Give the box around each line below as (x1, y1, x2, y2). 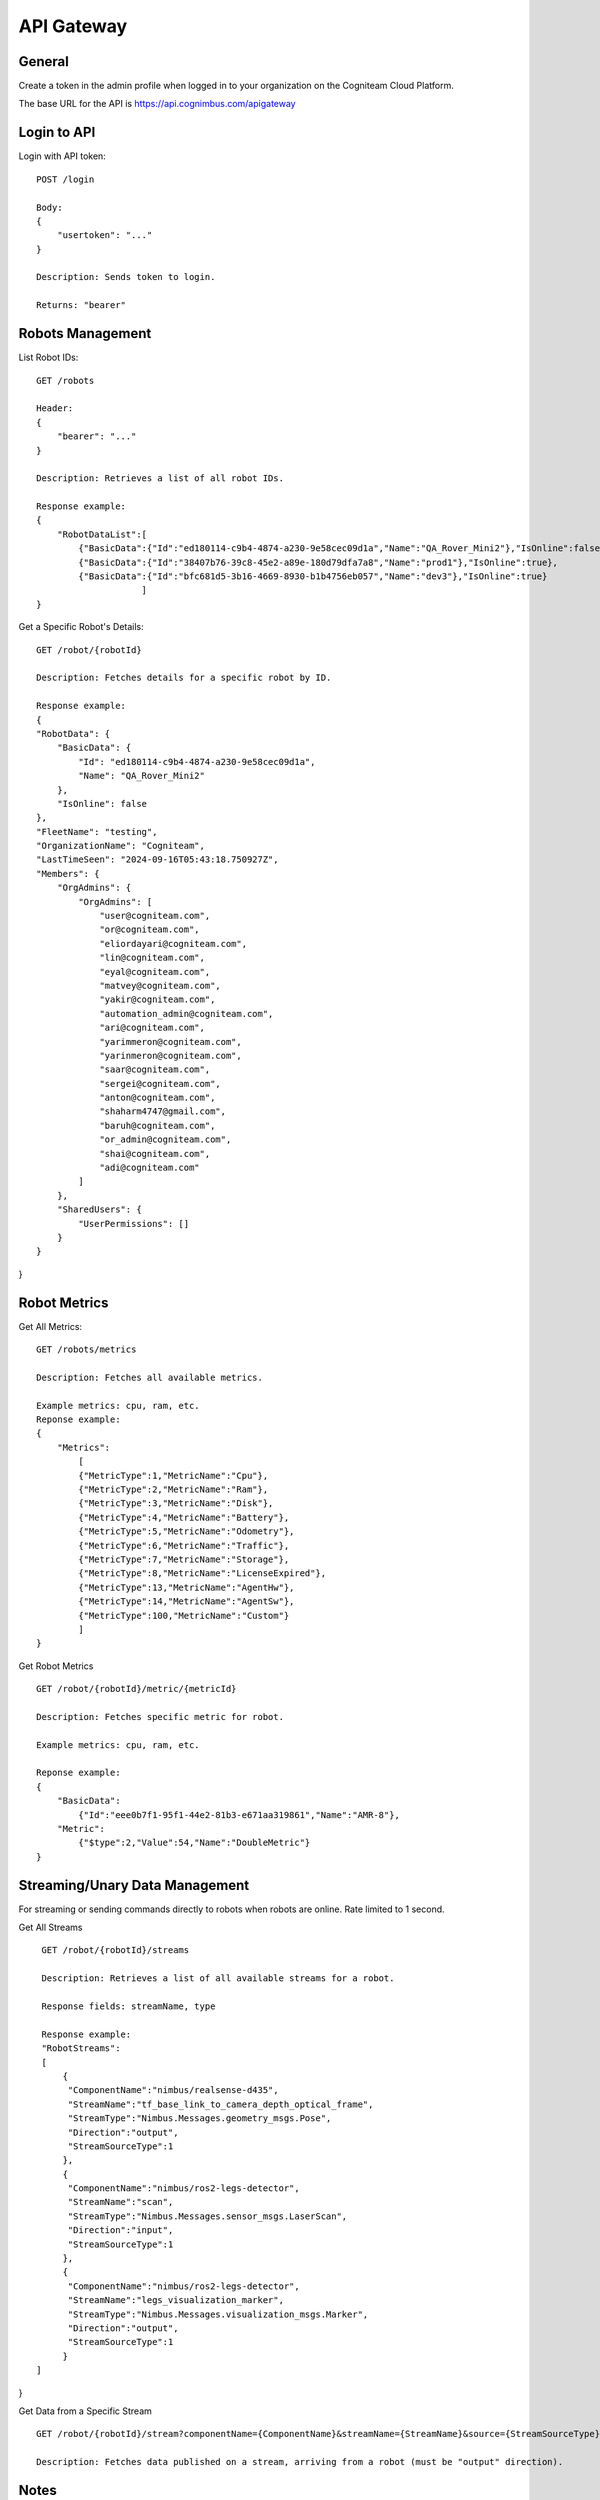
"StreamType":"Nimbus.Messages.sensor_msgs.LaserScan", (67, 2210, 348, 2222)
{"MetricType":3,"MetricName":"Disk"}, (78, 1498, 274, 1509)
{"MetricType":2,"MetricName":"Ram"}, (78, 1483, 269, 1495)
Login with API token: (18, 150, 107, 162)
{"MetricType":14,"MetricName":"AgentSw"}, (78, 1596, 295, 1607)
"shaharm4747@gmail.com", (99, 1106, 227, 1117)
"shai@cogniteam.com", (99, 1148, 211, 1159)
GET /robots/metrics (36, 1344, 137, 1355)
